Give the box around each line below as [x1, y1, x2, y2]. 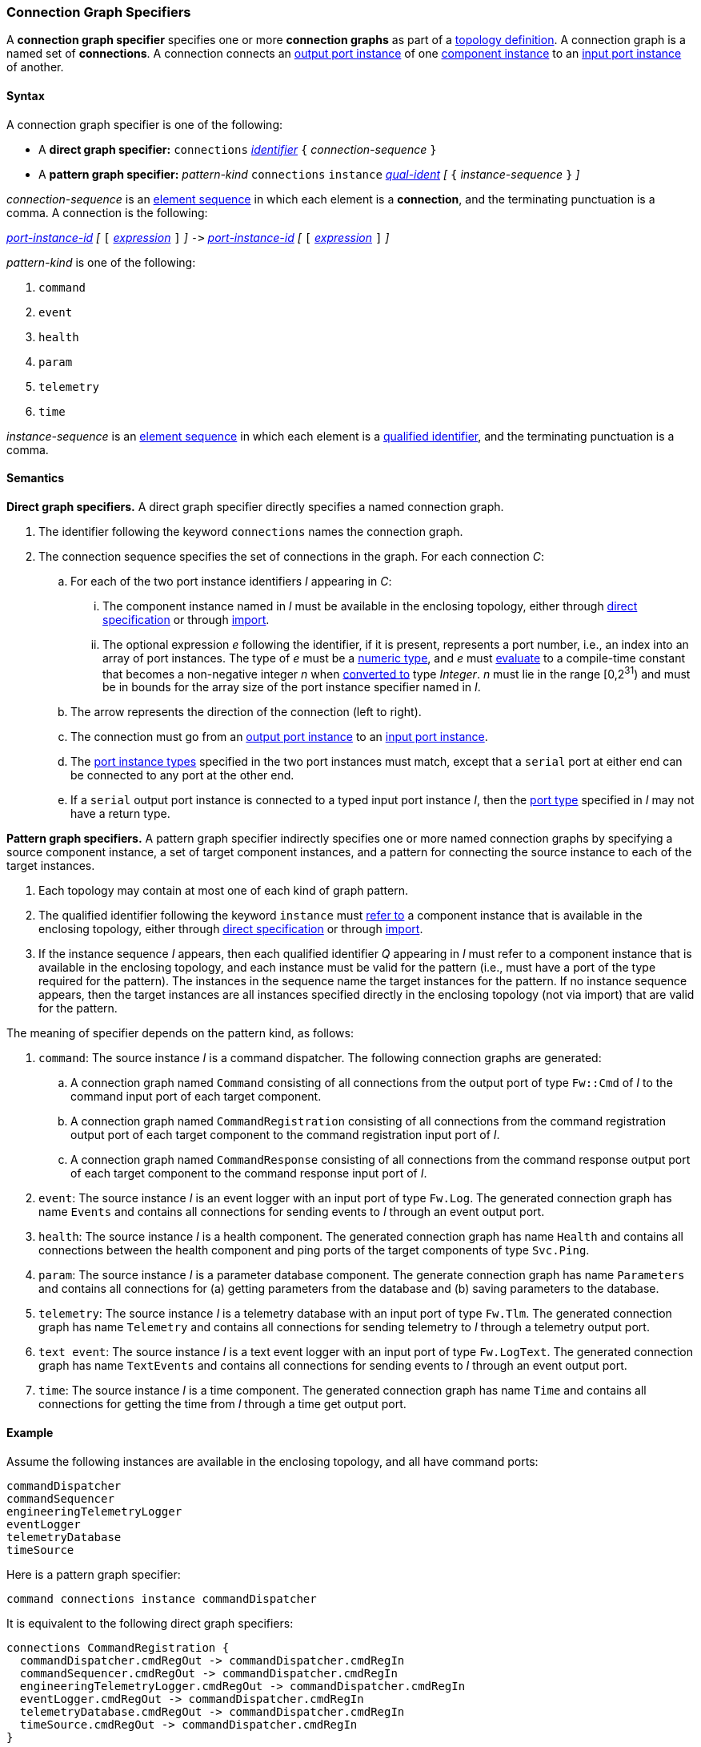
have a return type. [70, 807, 170, 821]
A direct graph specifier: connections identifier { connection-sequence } [38, 142, 437, 156]
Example [6, 1426, 54, 1440]
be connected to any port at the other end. [70, 768, 294, 783]
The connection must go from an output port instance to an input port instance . [70, 730, 488, 744]
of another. [6, 60, 64, 74]
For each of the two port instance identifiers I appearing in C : [70, 574, 392, 588]
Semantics [6, 471, 65, 485]
